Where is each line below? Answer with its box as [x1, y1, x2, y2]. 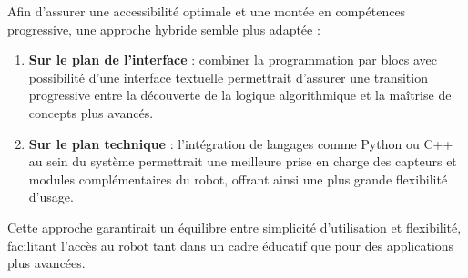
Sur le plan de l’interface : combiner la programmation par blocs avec [28, 50, 437, 69]
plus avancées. [7, 253, 86, 273]
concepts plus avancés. [28, 103, 154, 122]
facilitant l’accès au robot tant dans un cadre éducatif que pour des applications [7, 235, 454, 254]
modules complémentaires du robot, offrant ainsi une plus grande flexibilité [28, 169, 448, 188]
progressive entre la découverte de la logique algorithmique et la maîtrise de [28, 85, 452, 104]
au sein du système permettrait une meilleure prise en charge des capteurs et [28, 152, 457, 171]
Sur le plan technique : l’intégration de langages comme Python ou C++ [28, 134, 453, 153]
